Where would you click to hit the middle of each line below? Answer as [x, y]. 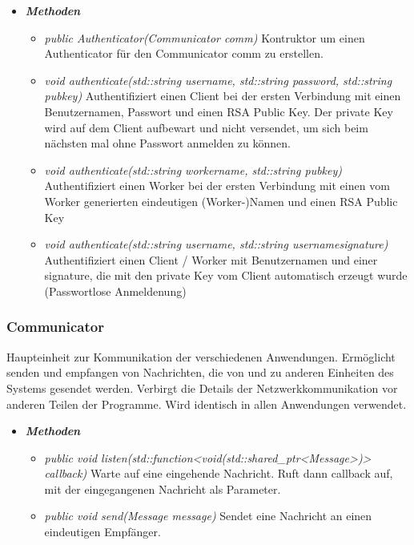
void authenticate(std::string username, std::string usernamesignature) [216, 244]
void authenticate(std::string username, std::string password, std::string [218, 80]
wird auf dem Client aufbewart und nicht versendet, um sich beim [206, 127]
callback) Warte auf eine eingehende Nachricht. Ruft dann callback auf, [219, 473]
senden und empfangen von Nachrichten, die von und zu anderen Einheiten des [200, 372]
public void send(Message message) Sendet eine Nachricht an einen [208, 516]
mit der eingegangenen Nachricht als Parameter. [163, 488]
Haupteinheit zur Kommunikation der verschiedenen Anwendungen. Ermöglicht [201, 356]
